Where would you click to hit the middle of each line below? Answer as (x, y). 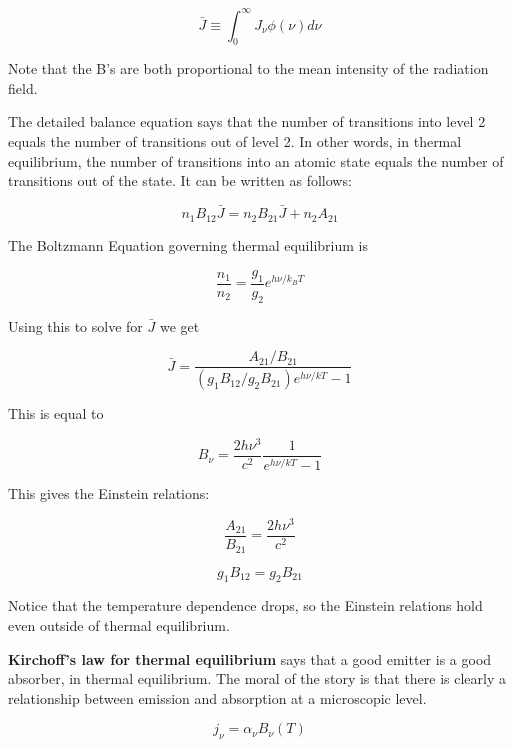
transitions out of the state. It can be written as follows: (180, 180)
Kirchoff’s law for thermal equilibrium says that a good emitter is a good (250, 658)
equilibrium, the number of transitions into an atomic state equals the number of (256, 160)
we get (179, 325)
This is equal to (56, 413)
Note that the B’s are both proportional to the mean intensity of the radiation (248, 68)
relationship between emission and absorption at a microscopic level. (217, 697)
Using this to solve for (75, 325)
